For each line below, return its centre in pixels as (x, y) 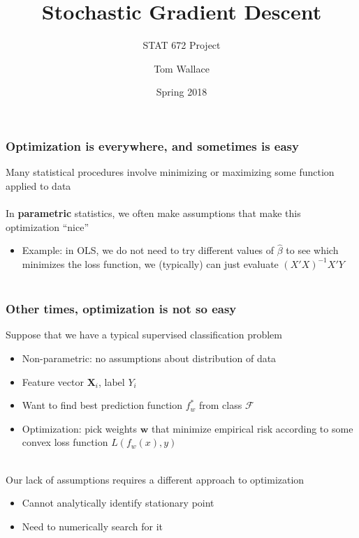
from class (221, 405)
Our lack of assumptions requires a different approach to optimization (155, 479)
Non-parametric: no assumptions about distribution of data (149, 358)
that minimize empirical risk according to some (252, 428)
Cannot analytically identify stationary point (118, 503)
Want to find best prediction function (102, 405)
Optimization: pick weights (79, 428)
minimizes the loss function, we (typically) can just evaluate (150, 263)
